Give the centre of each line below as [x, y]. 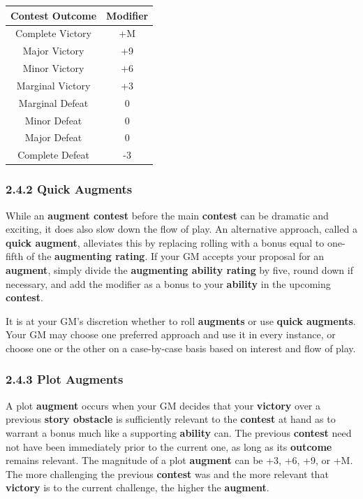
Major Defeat [53, 137]
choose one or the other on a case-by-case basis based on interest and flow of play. [181, 348]
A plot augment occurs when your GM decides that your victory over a [163, 405]
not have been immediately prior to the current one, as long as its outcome [169, 446]
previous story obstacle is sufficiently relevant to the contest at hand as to [171, 419]
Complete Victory [53, 33]
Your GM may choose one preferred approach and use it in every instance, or [171, 334]
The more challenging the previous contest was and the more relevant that [167, 473]
